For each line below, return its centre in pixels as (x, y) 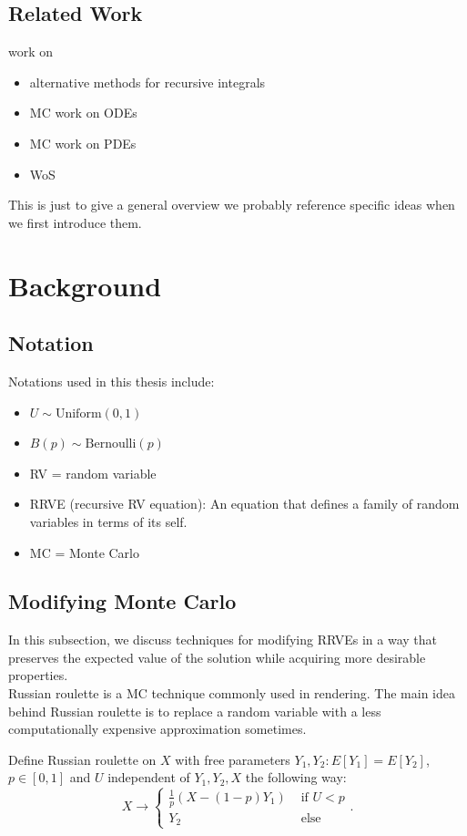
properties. (38, 675)
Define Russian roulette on (82, 759)
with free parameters (233, 759)
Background (85, 285)
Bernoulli (111, 444)
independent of (149, 777)
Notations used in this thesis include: (112, 381)
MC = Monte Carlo (85, 552)
